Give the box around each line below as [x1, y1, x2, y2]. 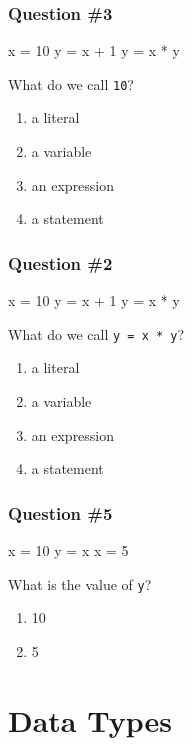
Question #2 [8, 250, 113, 275]
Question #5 [8, 500, 113, 525]
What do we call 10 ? [8, 73, 134, 94]
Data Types [8, 699, 172, 740]
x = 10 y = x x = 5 [8, 539, 129, 560]
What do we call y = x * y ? [8, 323, 185, 344]
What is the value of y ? [8, 573, 152, 594]
